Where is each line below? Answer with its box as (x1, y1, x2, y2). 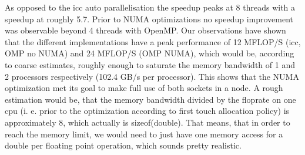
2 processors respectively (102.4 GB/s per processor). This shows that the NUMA (5, 70, 299, 82)
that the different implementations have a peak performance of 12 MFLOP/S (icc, (5, 35, 301, 48)
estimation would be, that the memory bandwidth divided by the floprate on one (5, 93, 296, 105)
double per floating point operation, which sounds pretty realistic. (5, 139, 242, 151)
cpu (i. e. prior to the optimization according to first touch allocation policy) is (5, 105, 290, 117)
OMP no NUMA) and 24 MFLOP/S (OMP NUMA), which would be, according (5, 47, 294, 59)
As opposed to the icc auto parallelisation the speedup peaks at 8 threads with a (5, 1, 296, 13)
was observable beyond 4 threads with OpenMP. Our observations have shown (5, 24, 286, 36)
